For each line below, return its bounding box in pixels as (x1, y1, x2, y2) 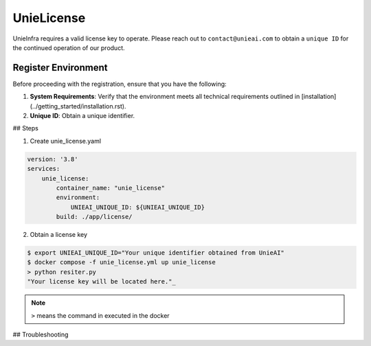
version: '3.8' (27, 155, 78, 163)
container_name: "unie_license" (56, 184, 165, 192)
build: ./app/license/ (56, 213, 133, 221)
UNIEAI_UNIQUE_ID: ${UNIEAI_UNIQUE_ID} (70, 203, 205, 211)
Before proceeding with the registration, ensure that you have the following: (12, 80, 227, 88)
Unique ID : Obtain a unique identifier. (30, 112, 135, 120)
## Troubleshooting (12, 330, 69, 339)
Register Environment (12, 62, 108, 73)
